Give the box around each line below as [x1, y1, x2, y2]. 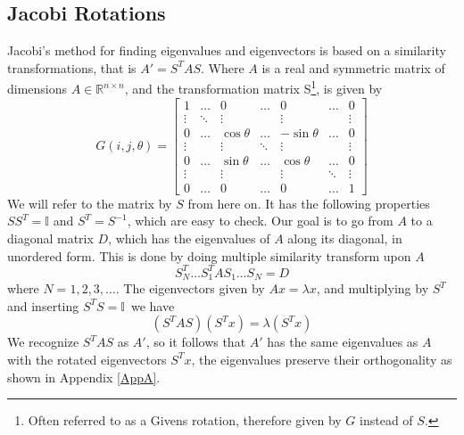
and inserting [7, 296, 79, 315]
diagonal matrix [7, 229, 94, 248]
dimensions [7, 79, 68, 98]
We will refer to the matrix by [7, 193, 172, 212]
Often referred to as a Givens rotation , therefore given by [28, 411, 342, 430]
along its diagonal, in [287, 229, 402, 248]
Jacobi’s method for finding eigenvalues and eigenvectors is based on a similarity [7, 41, 446, 60]
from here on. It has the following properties [187, 193, 430, 212]
